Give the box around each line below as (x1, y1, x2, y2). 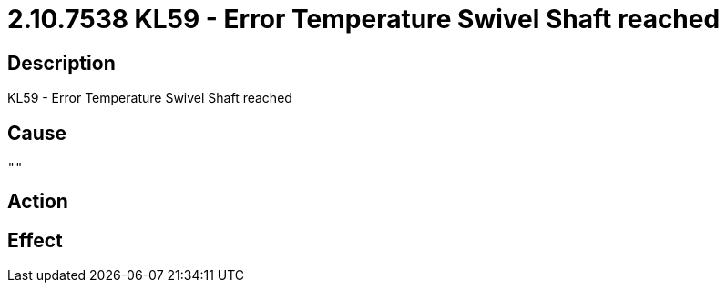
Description (7, 51, 116, 75)
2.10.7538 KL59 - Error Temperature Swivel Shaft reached (7, 4, 721, 35)
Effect (7, 228, 63, 252)
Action (7, 190, 68, 214)
